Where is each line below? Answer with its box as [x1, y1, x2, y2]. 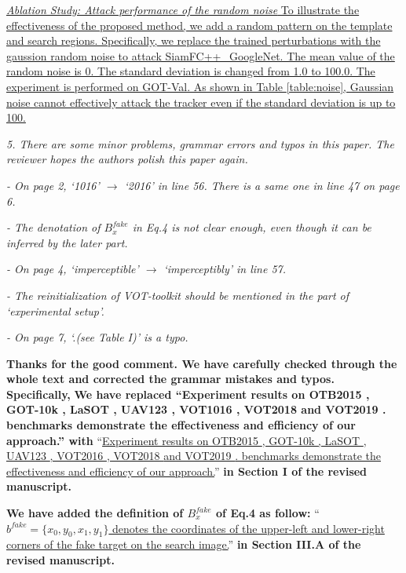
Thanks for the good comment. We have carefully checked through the [6, 355, 397, 371]
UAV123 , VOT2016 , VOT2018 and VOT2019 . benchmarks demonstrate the [6, 447, 381, 464]
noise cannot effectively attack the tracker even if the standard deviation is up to [6, 93, 396, 110]
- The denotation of [6, 219, 101, 235]
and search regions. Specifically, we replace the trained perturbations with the [6, 32, 381, 49]
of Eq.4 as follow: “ [216, 505, 320, 521]
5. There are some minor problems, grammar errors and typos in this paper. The [6, 135, 394, 151]
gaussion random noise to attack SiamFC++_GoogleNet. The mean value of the [6, 47, 395, 64]
